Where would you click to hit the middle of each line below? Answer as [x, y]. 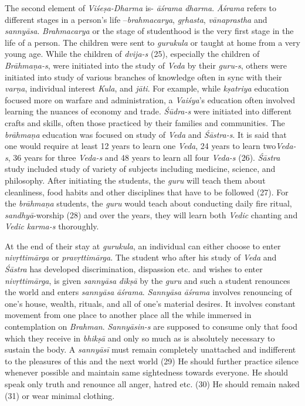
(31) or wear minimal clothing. [60, 395]
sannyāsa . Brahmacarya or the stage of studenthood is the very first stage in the [149, 31]
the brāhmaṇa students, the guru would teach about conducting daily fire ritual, [148, 203]
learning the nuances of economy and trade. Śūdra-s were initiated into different [148, 111]
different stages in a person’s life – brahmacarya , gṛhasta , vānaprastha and [136, 19]
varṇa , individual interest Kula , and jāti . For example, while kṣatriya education [147, 88]
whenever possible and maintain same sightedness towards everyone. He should [146, 372]
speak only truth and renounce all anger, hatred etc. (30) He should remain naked [152, 384]
